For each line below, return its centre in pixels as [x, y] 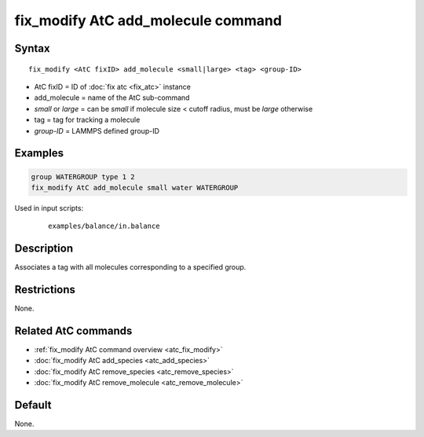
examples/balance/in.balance [104, 226]
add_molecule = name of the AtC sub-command [112, 97]
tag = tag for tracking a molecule [87, 120]
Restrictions [45, 290]
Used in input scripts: [49, 207]
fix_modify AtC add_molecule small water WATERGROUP [135, 187]
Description [44, 249]
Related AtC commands [73, 331]
